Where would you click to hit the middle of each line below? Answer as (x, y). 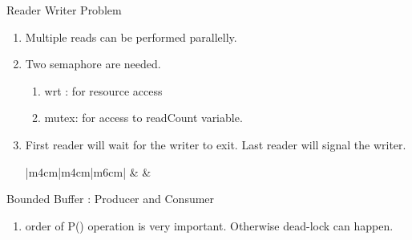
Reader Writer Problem (64, 10)
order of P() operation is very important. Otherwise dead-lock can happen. (209, 225)
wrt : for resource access (103, 90)
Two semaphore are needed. (93, 64)
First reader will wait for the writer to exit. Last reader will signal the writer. (216, 144)
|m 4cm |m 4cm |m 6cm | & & (88, 171)
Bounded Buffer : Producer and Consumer (111, 199)
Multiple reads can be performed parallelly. (131, 37)
